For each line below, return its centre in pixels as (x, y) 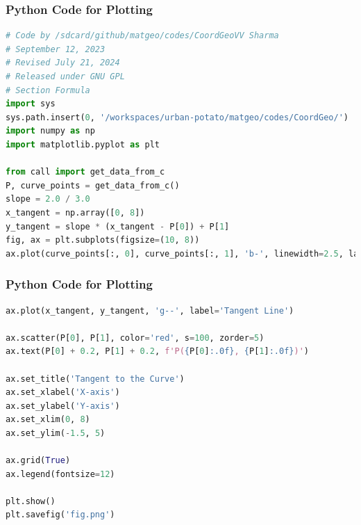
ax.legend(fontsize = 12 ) (60, 474)
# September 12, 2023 (56, 49)
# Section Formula (48, 90)
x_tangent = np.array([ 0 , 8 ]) (75, 212)
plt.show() (31, 501)
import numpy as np (50, 131)
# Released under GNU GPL (65, 76)
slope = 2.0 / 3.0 (48, 199)
